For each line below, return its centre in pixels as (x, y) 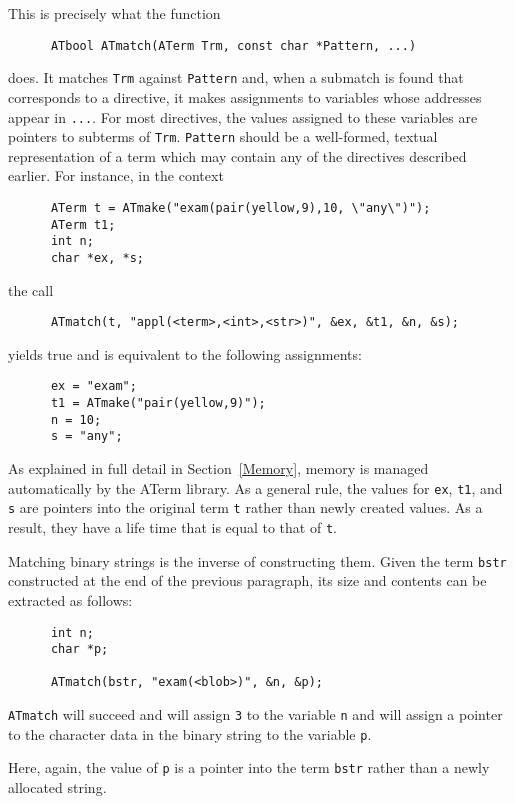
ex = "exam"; (93, 386)
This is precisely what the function (114, 13)
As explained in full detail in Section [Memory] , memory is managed (218, 468)
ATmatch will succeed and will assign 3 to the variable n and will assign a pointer (255, 714)
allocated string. (57, 787)
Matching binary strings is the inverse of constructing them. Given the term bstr (257, 560)
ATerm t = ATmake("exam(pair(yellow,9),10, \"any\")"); (240, 208)
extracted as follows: (70, 599)
